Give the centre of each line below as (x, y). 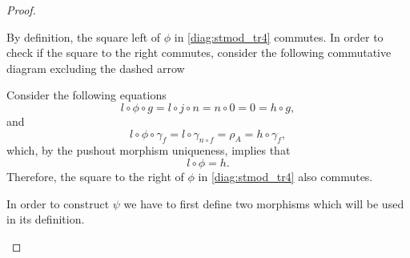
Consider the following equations (86, 95)
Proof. (21, 10)
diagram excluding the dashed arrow (96, 68)
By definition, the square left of (84, 36)
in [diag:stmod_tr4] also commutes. (285, 176)
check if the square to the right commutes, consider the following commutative (199, 52)
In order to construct (58, 203)
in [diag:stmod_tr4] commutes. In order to (279, 36)
